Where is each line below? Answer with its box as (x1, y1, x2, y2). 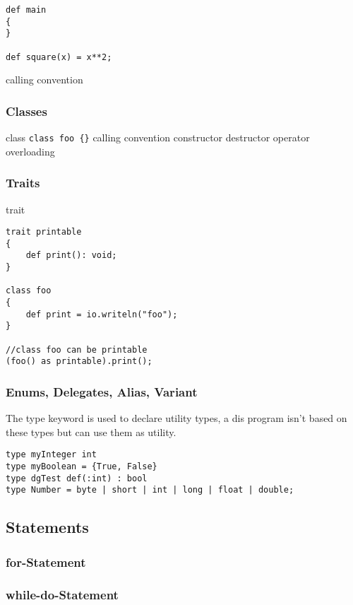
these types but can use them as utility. (6, 424, 176, 439)
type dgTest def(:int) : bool (6, 473, 148, 483)
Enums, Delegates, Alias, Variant (6, 382, 198, 400)
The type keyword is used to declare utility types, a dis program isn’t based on (6, 411, 347, 425)
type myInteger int (6, 450, 97, 460)
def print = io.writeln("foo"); (25, 309, 178, 319)
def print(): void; (25, 250, 117, 261)
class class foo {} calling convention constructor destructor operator (6, 130, 310, 145)
